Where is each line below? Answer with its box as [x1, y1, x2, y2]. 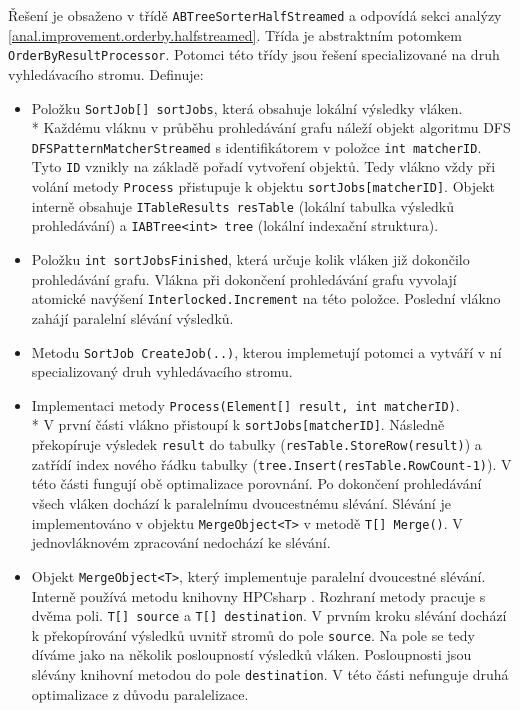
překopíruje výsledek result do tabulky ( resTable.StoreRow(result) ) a [31, 434, 482, 455]
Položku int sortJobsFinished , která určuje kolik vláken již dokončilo [31, 249, 470, 270]
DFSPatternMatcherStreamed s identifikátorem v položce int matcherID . [31, 136, 482, 157]
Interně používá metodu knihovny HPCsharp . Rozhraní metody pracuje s [31, 585, 486, 606]
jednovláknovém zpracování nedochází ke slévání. [31, 532, 331, 553]
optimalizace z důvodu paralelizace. [31, 683, 249, 704]
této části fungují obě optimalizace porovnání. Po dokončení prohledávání [31, 473, 482, 494]
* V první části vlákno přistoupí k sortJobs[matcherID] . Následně [31, 414, 445, 435]
